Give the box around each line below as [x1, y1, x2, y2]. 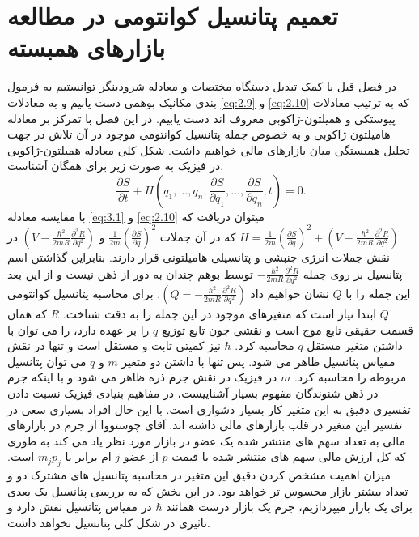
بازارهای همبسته [7, 31, 165, 64]
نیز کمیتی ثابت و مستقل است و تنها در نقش [7, 337, 221, 354]
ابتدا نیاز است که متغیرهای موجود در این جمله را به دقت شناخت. [62, 305, 377, 322]
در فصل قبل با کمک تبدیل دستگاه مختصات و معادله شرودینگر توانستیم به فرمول [7, 78, 397, 95]
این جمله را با [345, 284, 411, 301]
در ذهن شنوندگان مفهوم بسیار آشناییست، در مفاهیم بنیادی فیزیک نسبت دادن [7, 384, 379, 401]
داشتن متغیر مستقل [307, 337, 403, 354]
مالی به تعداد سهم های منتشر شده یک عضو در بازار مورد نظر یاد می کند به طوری [7, 432, 406, 449]
